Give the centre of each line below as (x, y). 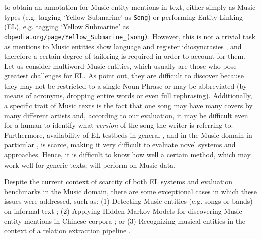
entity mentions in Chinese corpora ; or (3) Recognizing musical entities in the (125, 221)
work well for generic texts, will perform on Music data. (90, 164)
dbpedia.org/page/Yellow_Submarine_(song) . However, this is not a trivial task (130, 36)
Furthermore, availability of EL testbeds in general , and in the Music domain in (128, 135)
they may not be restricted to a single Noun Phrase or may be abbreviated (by (126, 85)
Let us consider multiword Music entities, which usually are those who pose (120, 66)
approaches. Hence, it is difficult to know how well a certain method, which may (127, 155)
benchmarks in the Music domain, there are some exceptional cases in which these (130, 191)
